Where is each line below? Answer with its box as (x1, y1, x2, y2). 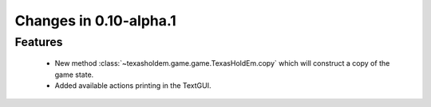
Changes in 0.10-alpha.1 (14, 12, 177, 29)
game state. (54, 70, 94, 79)
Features (14, 35, 63, 49)
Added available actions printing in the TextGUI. (54, 80, 212, 90)
